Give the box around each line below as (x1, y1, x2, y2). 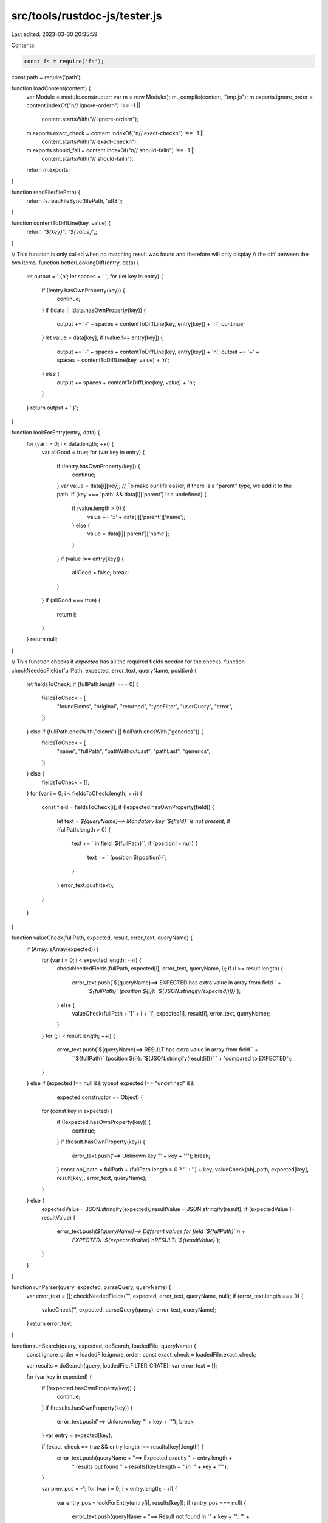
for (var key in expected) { (26, 1373, 92, 1380)
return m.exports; (26, 166, 70, 174)
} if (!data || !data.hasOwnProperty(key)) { (41, 306, 146, 314)
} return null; (26, 635, 58, 643)
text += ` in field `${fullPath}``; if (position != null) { (72, 839, 197, 847)
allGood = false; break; (72, 569, 129, 576)
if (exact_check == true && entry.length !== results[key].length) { (41, 1443, 203, 1450)
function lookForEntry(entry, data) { (11, 429, 100, 436)
